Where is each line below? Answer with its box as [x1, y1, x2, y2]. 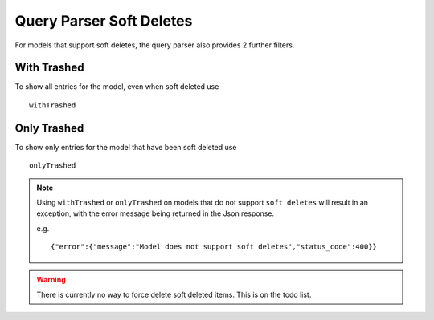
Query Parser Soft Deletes [14, 12, 193, 30]
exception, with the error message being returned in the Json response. [36, 209, 275, 218]
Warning [36, 275, 66, 285]
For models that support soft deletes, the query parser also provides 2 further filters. [14, 40, 295, 50]
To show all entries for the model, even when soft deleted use [14, 82, 219, 91]
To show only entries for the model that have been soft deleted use [14, 142, 237, 152]
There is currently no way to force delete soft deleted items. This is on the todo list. [36, 290, 312, 299]
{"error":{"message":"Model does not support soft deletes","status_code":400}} [51, 242, 378, 252]
